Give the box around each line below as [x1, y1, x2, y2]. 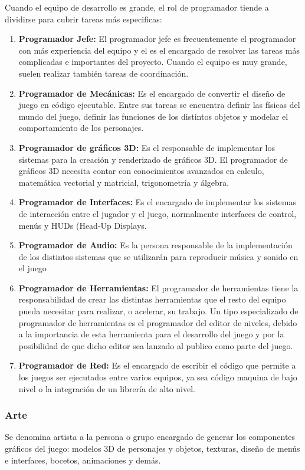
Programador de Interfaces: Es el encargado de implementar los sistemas [18, 196, 296, 208]
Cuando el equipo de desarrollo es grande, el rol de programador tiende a [5, 1, 269, 13]
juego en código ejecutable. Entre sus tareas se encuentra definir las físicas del [18, 98, 300, 111]
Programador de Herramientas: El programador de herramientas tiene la [18, 281, 299, 294]
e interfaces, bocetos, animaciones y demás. [5, 453, 161, 466]
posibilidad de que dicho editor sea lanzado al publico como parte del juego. [18, 339, 293, 351]
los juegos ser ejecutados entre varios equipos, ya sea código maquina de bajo [18, 371, 297, 383]
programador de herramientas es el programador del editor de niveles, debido [18, 316, 297, 328]
